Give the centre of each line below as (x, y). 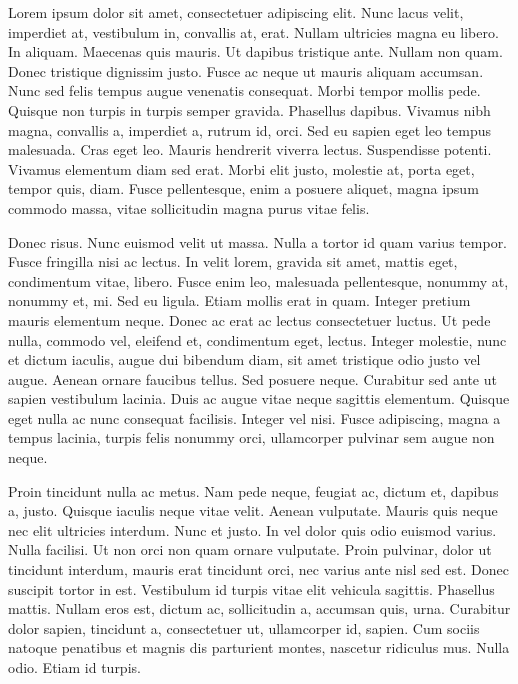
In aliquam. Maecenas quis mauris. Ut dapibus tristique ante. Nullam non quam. (255, 51)
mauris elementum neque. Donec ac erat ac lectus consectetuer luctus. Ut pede (249, 319)
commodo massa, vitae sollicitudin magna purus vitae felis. (189, 207)
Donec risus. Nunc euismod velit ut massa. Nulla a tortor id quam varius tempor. (258, 241)
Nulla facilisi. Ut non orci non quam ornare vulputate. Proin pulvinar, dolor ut (250, 549)
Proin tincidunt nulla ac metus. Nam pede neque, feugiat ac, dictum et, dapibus (253, 490)
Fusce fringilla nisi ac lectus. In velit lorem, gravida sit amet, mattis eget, (233, 261)
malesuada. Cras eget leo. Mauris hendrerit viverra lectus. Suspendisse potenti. (250, 149)
